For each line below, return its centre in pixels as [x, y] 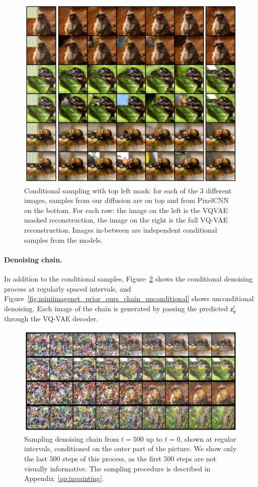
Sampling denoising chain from [72, 438]
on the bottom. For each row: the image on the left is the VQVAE [126, 210]
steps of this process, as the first [112, 459]
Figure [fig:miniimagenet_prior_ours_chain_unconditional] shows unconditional [129, 298]
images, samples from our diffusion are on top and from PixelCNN [126, 200]
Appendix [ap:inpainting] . [64, 478]
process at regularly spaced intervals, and [68, 288]
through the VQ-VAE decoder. [51, 319]
